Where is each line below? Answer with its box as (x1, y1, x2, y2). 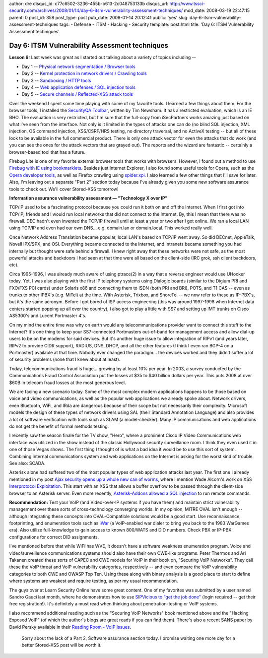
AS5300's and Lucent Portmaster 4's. (9, 313, 86, 319)
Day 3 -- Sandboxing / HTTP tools (21, 77, 91, 83)
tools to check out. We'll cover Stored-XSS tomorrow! (9, 186, 119, 192)
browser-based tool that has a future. (9, 149, 86, 155)
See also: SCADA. (9, 460, 46, 466)
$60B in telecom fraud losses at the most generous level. (9, 380, 126, 386)
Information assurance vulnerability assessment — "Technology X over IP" (9, 195, 168, 201)
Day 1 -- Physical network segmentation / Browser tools (21, 64, 136, 69)
